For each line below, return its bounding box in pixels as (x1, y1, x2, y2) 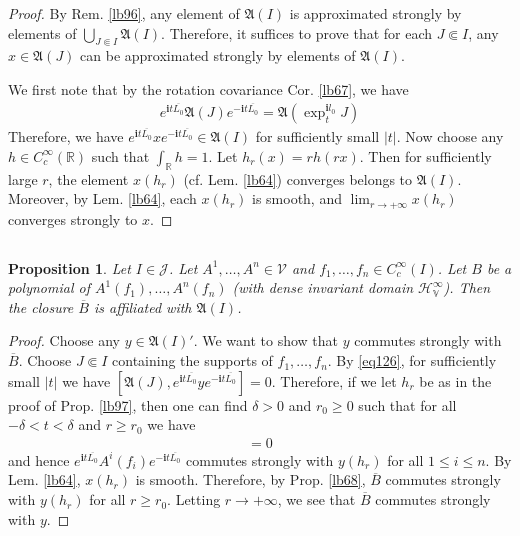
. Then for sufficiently (359, 145, 492, 166)
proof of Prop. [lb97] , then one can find (8, 394, 248, 415)
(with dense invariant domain (232, 277, 414, 298)
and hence (8, 449, 70, 470)
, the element (48, 168, 129, 189)
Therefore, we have (8, 126, 124, 147)
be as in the (419, 370, 492, 391)
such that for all (358, 394, 457, 415)
